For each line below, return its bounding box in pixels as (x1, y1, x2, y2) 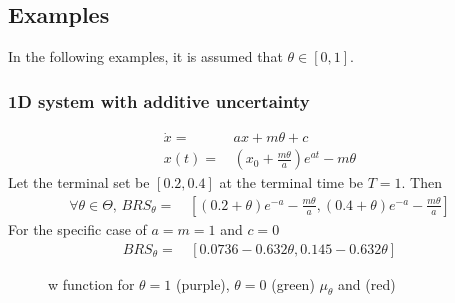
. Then (401, 172, 442, 193)
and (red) (338, 273, 396, 294)
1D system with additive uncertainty (8, 88, 310, 113)
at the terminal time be (219, 172, 364, 193)
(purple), (175, 273, 230, 294)
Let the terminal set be (8, 172, 150, 193)
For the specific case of (8, 218, 147, 239)
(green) (271, 273, 315, 294)
